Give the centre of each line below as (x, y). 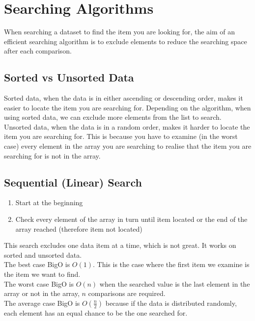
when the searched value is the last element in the (175, 283)
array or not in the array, (42, 293)
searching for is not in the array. (52, 155)
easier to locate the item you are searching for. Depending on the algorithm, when (127, 107)
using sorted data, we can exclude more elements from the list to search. (113, 117)
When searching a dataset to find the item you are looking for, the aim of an (120, 32)
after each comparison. (38, 51)
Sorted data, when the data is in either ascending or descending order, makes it (124, 98)
